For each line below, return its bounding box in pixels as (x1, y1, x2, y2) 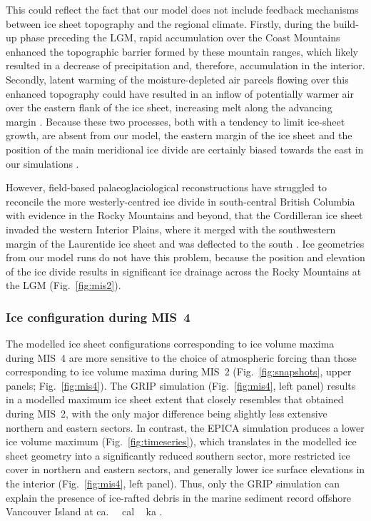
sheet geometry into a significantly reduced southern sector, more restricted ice (6, 447, 350, 462)
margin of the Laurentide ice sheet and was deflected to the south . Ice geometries (6, 236, 365, 251)
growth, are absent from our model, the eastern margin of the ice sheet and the (6, 128, 352, 143)
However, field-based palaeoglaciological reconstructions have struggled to (6, 180, 327, 195)
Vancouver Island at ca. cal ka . (6, 504, 163, 519)
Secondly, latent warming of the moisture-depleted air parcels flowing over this (6, 71, 349, 86)
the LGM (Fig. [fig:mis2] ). (6, 278, 121, 293)
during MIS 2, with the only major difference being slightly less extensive (6, 406, 327, 421)
